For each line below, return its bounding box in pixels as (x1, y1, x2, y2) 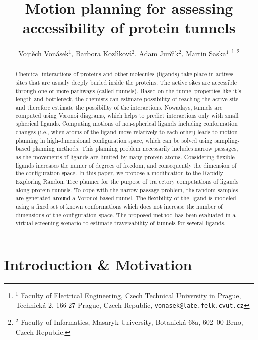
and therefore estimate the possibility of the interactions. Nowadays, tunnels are (15, 103, 223, 111)
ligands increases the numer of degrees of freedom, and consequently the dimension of (15, 161, 237, 169)
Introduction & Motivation (4, 254, 192, 274)
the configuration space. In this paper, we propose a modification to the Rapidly (15, 169, 223, 177)
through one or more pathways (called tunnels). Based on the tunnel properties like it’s (15, 86, 241, 95)
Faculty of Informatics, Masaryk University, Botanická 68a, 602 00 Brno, (21, 317, 243, 327)
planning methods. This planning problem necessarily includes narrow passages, (32, 144, 238, 153)
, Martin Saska (181, 48, 226, 58)
